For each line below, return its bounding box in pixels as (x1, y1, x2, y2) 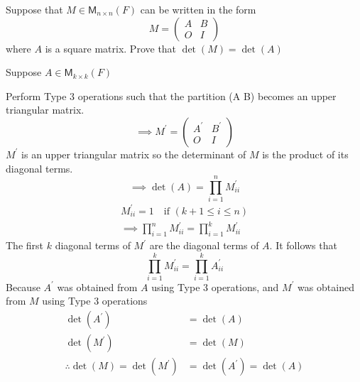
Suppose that (6, 2, 63, 16)
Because (6, 279, 40, 294)
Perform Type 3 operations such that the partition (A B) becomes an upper (6, 88, 337, 103)
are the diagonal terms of (149, 238, 259, 253)
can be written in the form (140, 2, 256, 16)
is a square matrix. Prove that (45, 40, 177, 55)
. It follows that (269, 238, 337, 253)
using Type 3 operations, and (151, 279, 279, 294)
